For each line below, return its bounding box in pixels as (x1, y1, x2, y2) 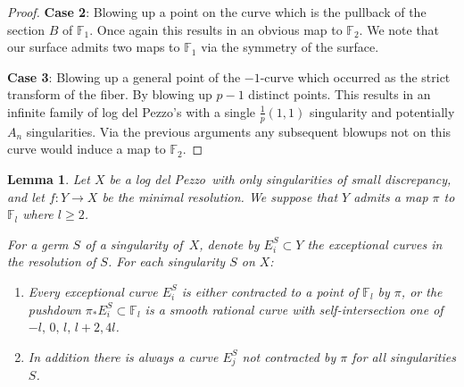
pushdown (28, 299, 81, 318)
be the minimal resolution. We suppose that (102, 187, 338, 206)
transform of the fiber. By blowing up (7, 85, 212, 104)
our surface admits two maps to (7, 38, 180, 56)
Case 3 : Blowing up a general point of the (7, 67, 241, 86)
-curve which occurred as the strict (260, 67, 451, 86)
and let (7, 187, 45, 206)
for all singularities (352, 347, 456, 366)
